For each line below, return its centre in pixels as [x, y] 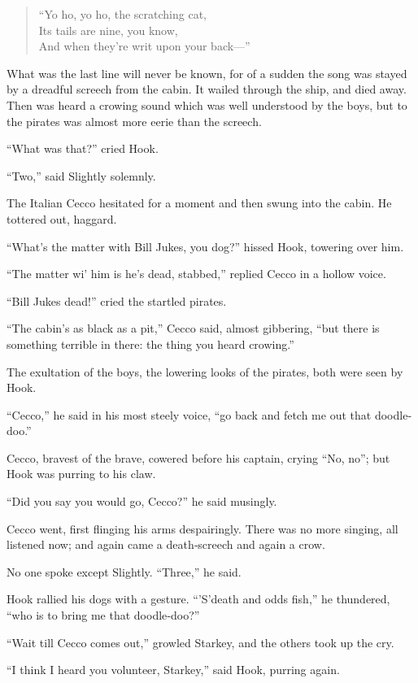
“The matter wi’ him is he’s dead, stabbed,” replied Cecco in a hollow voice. [196, 274]
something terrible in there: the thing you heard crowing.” [150, 344]
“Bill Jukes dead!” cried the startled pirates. [117, 300]
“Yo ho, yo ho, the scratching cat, [123, 14]
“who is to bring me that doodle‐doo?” [103, 615]
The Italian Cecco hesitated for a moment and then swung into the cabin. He [199, 203]
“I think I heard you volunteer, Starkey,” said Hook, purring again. [173, 670]
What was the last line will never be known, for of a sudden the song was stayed [207, 73]
